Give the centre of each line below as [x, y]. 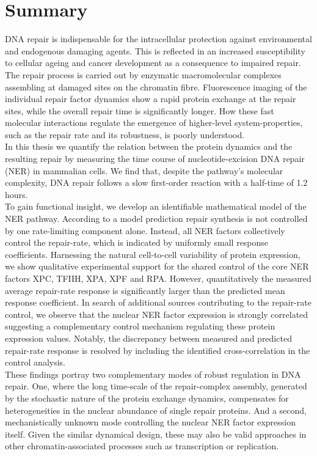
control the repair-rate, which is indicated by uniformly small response [137, 242]
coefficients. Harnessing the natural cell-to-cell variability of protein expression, [153, 254]
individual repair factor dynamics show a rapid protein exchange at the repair [151, 99]
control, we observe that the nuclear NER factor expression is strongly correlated [157, 314]
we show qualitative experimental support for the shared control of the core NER [157, 266]
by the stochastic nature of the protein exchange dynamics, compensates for [147, 398]
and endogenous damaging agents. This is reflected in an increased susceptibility [155, 50]
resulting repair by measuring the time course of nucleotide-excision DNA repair [155, 159]
